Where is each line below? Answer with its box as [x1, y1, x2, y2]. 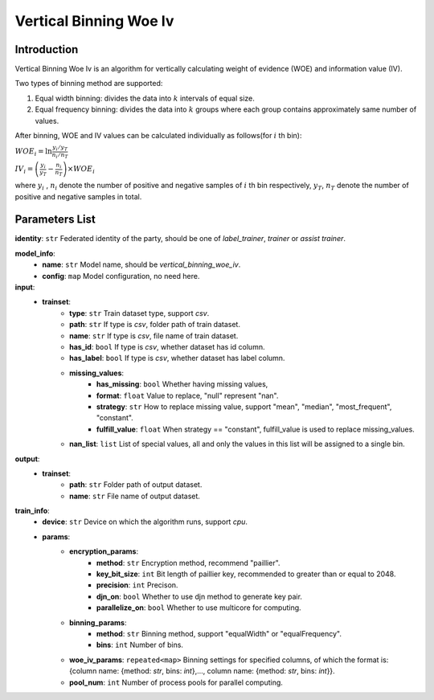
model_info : [14, 248, 55, 258]
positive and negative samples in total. [14, 191, 142, 201]
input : [14, 282, 35, 293]
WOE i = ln [14, 147, 52, 158]
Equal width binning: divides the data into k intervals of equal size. [35, 93, 255, 103]
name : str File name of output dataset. [69, 491, 201, 501]
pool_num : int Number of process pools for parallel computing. [69, 677, 283, 687]
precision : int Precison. [96, 580, 178, 590]
